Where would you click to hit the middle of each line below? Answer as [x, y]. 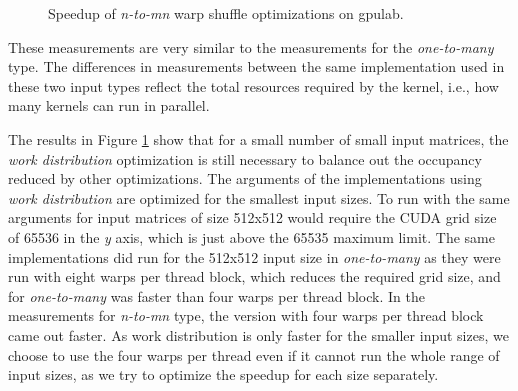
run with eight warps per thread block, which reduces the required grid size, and [254, 276]
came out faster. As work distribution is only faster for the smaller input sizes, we [258, 334]
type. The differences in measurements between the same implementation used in [256, 66]
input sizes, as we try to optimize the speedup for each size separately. [223, 374]
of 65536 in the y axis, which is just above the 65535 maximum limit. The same [251, 236]
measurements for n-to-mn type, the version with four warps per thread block [246, 315]
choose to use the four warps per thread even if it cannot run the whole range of [254, 354]
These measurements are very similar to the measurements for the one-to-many [251, 46]
